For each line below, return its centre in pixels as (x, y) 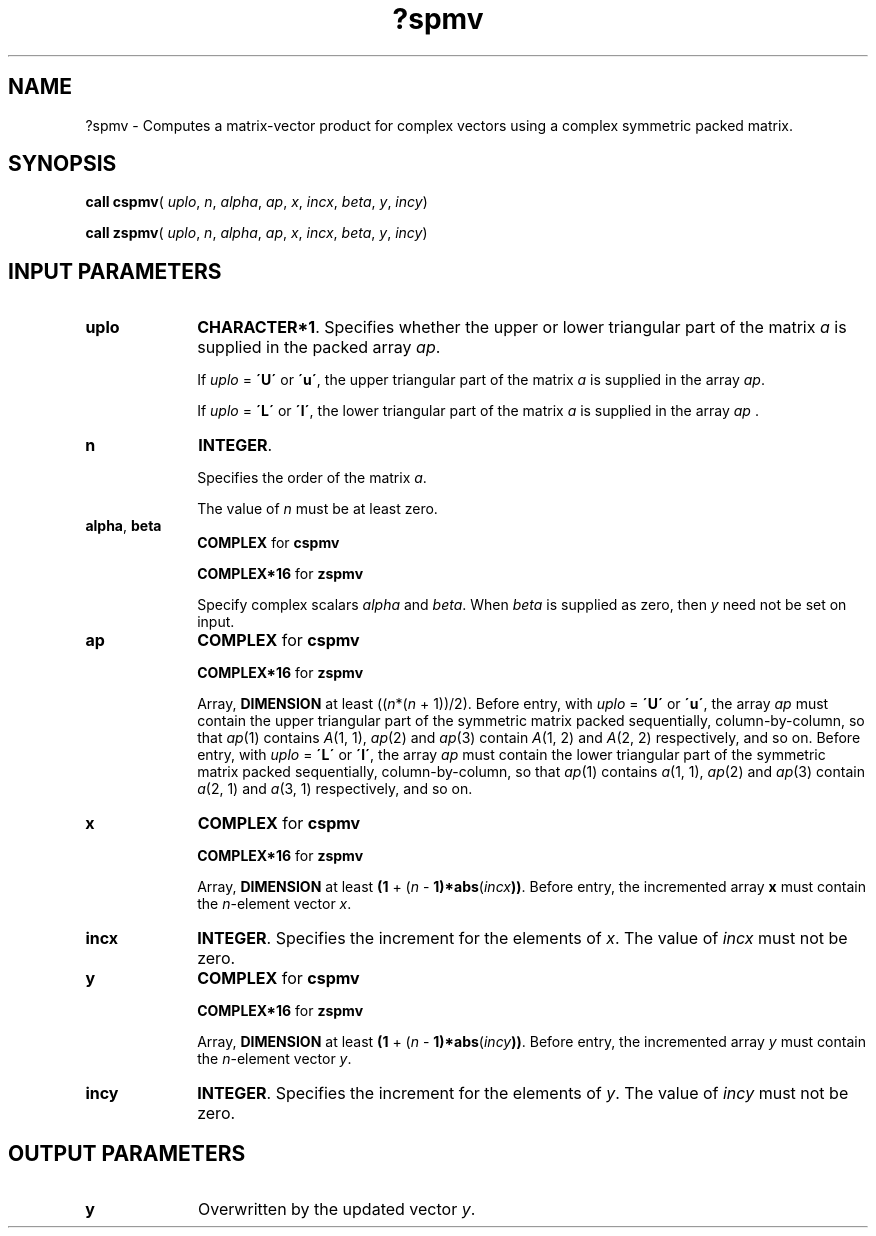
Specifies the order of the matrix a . (312, 478)
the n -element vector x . (274, 904)
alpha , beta (123, 526)
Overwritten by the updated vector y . (336, 1209)
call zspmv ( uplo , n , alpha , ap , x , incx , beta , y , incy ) (256, 233)
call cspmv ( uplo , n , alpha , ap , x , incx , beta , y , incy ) (256, 202)
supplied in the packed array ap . (319, 347)
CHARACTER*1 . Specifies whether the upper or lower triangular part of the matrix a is (522, 327)
